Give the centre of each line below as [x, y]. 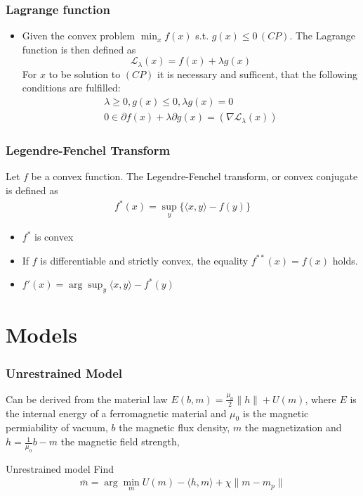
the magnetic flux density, [174, 427]
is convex [54, 237]
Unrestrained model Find [60, 468]
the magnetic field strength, [120, 441]
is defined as [32, 190]
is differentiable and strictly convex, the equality [144, 260]
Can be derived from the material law [87, 399]
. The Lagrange [322, 36]
